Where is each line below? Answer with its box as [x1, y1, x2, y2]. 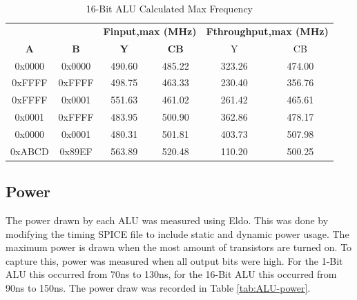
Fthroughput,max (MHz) [206, 23, 329, 38]
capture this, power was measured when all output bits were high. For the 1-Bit [6, 253, 343, 268]
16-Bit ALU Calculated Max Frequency [86, 1, 253, 15]
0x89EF [59, 143, 93, 158]
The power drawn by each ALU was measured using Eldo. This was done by [6, 213, 329, 228]
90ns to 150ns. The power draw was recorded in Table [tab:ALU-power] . [6, 281, 311, 295]
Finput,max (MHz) [103, 23, 197, 38]
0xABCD [10, 143, 49, 158]
